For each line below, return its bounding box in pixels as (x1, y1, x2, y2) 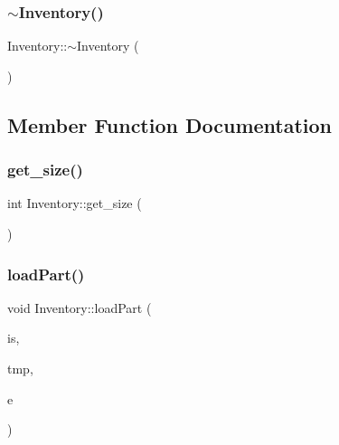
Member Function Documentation (7, 110, 333, 138)
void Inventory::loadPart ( (7, 298, 152, 317)
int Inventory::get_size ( (7, 194, 142, 213)
